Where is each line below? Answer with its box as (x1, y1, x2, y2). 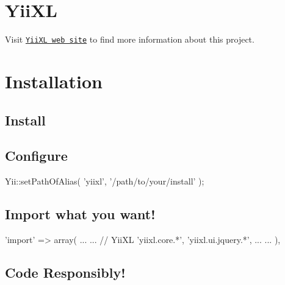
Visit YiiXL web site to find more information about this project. (5, 33, 254, 46)
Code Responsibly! (5, 262, 126, 281)
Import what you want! (5, 205, 156, 223)
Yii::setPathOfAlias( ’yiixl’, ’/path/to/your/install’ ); (5, 175, 204, 188)
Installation (5, 68, 103, 93)
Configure (5, 146, 68, 165)
